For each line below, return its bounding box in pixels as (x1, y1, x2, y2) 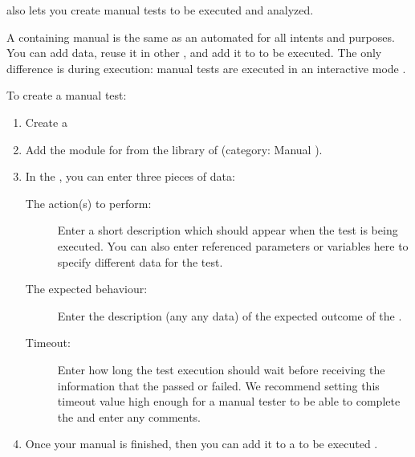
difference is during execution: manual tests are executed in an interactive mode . (6, 59, 406, 76)
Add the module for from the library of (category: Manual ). (25, 141, 323, 157)
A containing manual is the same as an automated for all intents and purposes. (6, 28, 395, 45)
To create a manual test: (6, 87, 127, 104)
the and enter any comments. (57, 408, 201, 425)
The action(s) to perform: (25, 194, 152, 211)
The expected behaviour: (25, 280, 148, 297)
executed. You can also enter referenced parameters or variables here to (57, 237, 409, 254)
